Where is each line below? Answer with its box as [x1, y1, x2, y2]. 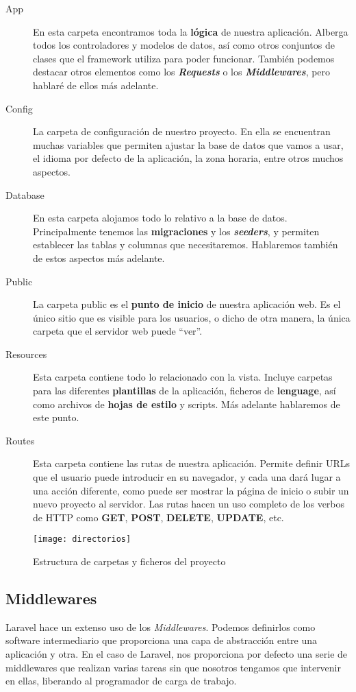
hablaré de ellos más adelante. [33, 77, 159, 92]
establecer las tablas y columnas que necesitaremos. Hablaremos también [33, 237, 338, 252]
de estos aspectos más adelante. [33, 250, 165, 265]
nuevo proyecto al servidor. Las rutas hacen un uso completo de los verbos [33, 497, 345, 511]
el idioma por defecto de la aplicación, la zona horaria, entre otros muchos [33, 151, 344, 165]
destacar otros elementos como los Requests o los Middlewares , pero [33, 64, 331, 79]
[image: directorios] [33, 534, 131, 545]
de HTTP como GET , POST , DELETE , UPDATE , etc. [33, 510, 284, 524]
